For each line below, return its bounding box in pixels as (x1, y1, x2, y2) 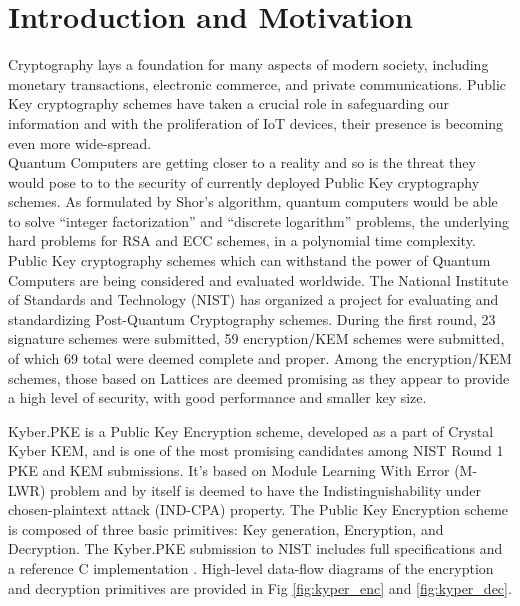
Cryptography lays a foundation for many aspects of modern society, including (8, 54, 489, 75)
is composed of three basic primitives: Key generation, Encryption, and (8, 518, 444, 539)
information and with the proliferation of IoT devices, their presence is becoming (8, 112, 504, 133)
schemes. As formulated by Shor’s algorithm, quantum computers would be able (8, 191, 498, 212)
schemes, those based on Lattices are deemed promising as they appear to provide (8, 367, 510, 388)
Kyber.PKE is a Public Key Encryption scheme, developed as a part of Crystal (8, 420, 494, 441)
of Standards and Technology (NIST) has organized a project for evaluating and (8, 289, 499, 310)
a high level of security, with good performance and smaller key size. (8, 387, 427, 408)
